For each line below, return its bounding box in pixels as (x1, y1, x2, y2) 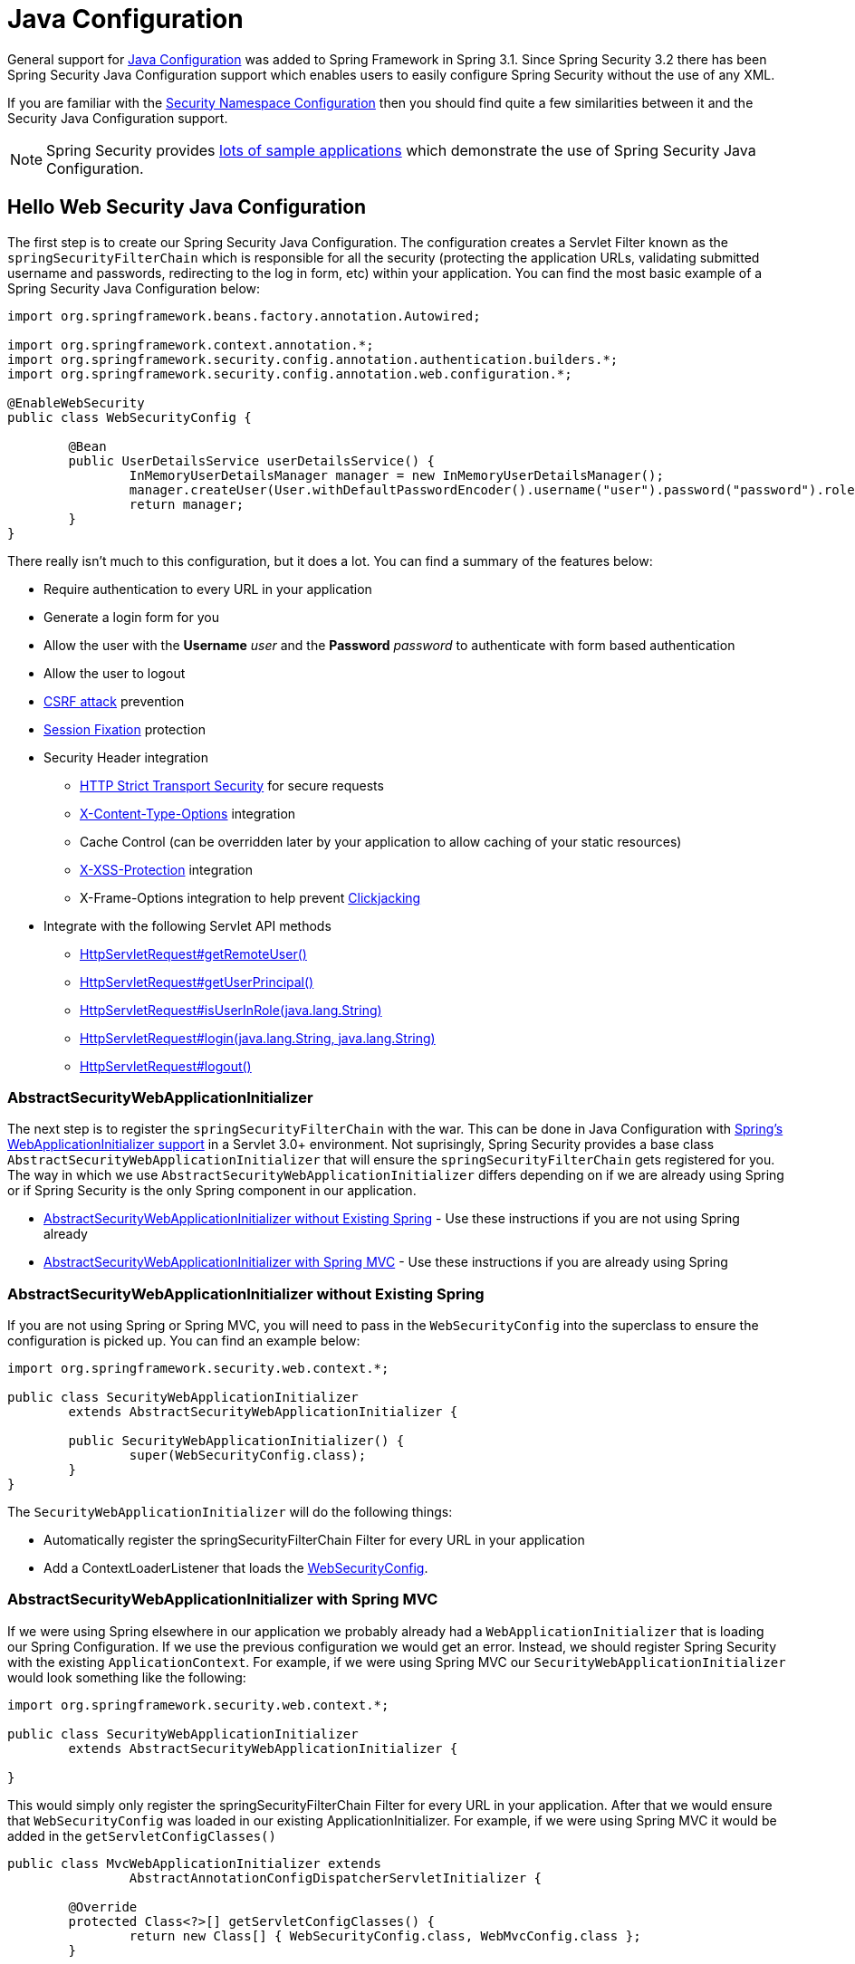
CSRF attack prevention (43, 693, 185, 709)
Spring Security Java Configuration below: (7, 280, 261, 296)
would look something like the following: (7, 1669, 246, 1685)
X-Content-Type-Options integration (80, 805, 296, 821)
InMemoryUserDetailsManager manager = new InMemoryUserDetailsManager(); (129, 467, 664, 483)
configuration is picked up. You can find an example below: (7, 1333, 360, 1349)
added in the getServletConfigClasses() (7, 1827, 276, 1844)
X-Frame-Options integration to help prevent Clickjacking (80, 889, 421, 905)
